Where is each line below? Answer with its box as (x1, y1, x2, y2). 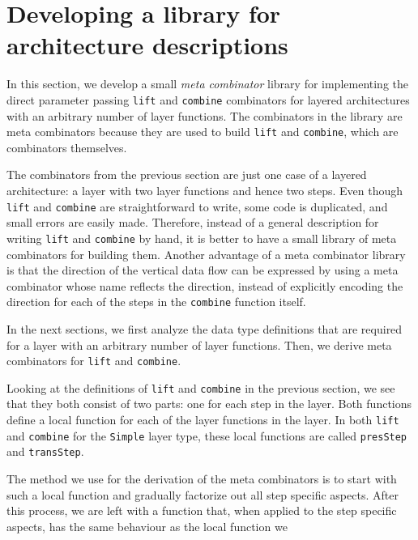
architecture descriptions (6, 28, 288, 62)
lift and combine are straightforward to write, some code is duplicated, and (6, 198, 388, 215)
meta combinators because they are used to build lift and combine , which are (6, 123, 399, 140)
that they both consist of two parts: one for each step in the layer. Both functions (6, 395, 412, 412)
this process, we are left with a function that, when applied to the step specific (6, 502, 397, 519)
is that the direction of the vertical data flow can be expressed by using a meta (6, 261, 399, 279)
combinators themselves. (6, 138, 127, 155)
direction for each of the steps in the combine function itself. (6, 293, 306, 310)
